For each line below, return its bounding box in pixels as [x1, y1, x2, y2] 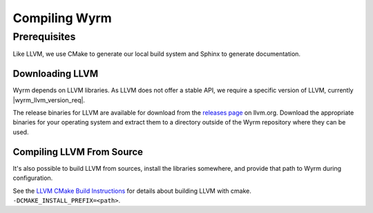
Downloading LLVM [12, 68, 99, 80]
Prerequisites [12, 30, 76, 43]
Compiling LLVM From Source [12, 146, 144, 158]
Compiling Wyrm [12, 10, 112, 26]
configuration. [12, 174, 53, 183]
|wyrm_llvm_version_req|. [12, 95, 86, 104]
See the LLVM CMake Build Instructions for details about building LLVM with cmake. [12, 187, 251, 195]
